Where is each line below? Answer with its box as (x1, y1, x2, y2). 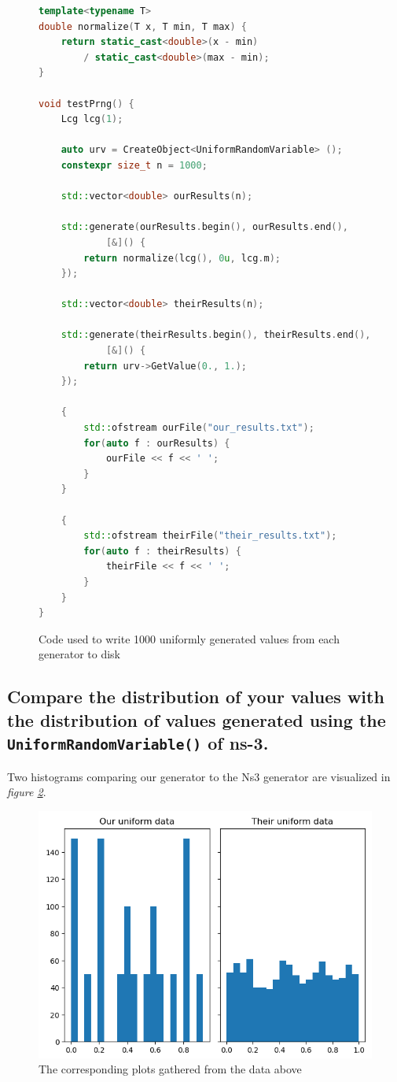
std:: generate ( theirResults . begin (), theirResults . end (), (61, 329, 371, 341)
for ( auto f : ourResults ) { (83, 437, 230, 449)
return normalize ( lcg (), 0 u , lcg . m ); (83, 252, 281, 264)
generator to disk (39, 646, 120, 662)
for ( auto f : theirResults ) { (83, 545, 241, 557)
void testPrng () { (39, 98, 134, 109)
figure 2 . (7, 784, 46, 800)
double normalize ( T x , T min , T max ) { (39, 20, 247, 32)
